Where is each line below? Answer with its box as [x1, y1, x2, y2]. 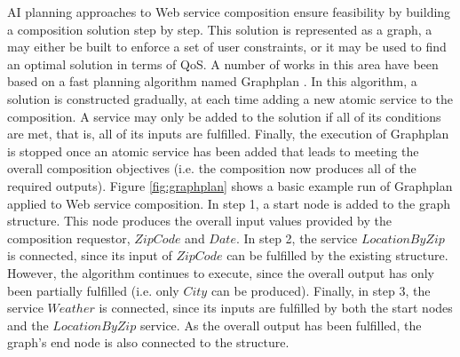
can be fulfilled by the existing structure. [226, 246, 448, 265]
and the [7, 315, 49, 334]
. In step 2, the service [235, 228, 358, 247]
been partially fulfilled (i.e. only [7, 281, 179, 299]
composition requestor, [7, 228, 131, 247]
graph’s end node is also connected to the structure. [7, 333, 289, 352]
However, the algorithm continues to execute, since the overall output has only [7, 263, 434, 282]
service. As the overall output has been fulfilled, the [139, 315, 422, 334]
